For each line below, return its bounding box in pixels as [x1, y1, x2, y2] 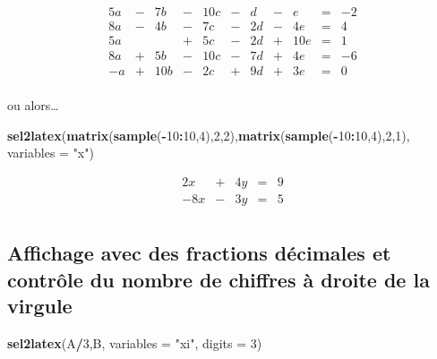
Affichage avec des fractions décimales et [7, 239, 391, 267]
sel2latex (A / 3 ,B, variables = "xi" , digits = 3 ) [7, 334, 262, 353]
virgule [7, 292, 73, 320]
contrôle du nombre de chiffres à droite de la [7, 265, 430, 293]
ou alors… [7, 96, 59, 115]
